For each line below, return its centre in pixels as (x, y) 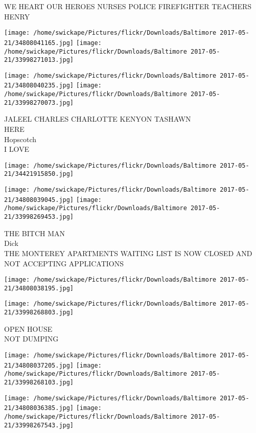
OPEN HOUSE (28, 328)
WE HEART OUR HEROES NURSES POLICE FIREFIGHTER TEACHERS (128, 6)
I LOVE (17, 149)
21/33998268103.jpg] (39, 382)
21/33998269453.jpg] (39, 217)
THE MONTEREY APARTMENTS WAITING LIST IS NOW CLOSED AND (128, 253)
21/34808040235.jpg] (39, 86)
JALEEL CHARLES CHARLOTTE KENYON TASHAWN (98, 119)
